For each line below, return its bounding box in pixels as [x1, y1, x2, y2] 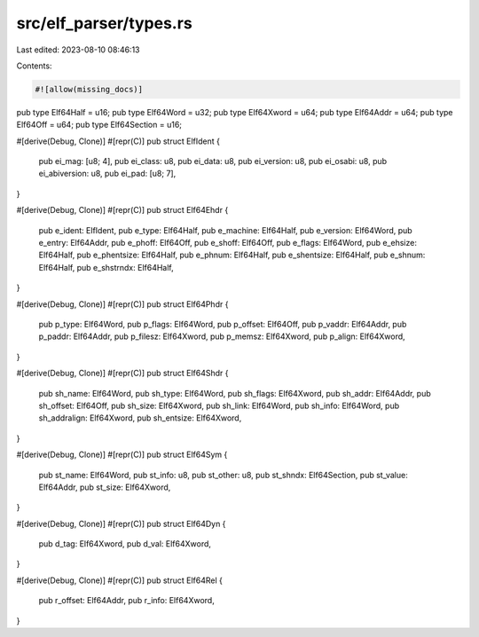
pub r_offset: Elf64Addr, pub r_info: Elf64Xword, [38, 595, 215, 606]
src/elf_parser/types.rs [16, 13, 192, 33]
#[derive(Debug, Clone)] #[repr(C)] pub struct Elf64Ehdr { [16, 205, 229, 216]
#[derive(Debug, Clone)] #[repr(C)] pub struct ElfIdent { [16, 136, 221, 146]
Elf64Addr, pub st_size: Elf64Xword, [38, 482, 171, 492]
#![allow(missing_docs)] [35, 84, 144, 94]
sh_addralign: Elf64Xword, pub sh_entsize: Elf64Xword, [38, 413, 242, 423]
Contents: [16, 60, 52, 71]
